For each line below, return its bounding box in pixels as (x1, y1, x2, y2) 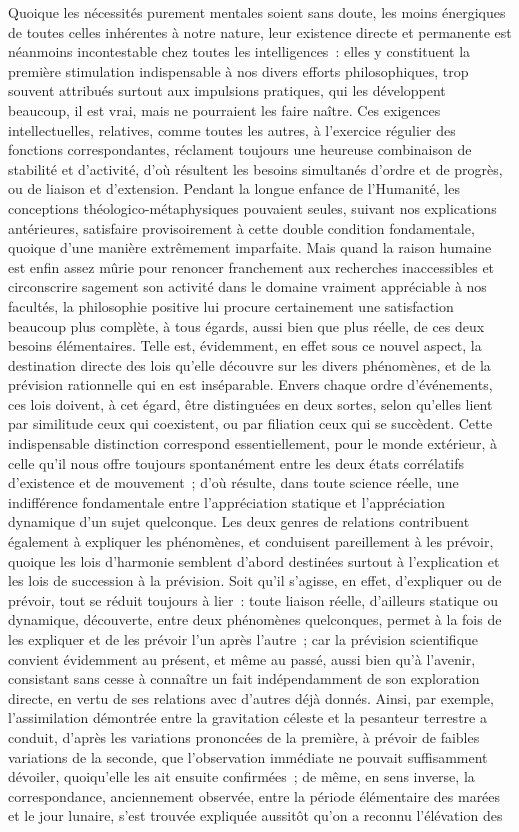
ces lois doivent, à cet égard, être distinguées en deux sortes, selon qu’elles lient (8, 393, 493, 414)
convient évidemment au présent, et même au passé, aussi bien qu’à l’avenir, (8, 648, 476, 669)
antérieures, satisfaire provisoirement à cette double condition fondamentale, (8, 217, 475, 238)
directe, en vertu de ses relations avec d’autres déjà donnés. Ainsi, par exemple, (8, 687, 494, 708)
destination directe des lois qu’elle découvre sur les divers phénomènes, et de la (8, 354, 491, 375)
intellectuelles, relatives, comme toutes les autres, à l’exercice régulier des (8, 119, 456, 140)
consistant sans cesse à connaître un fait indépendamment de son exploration (8, 668, 480, 689)
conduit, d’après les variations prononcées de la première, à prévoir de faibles (8, 726, 480, 747)
